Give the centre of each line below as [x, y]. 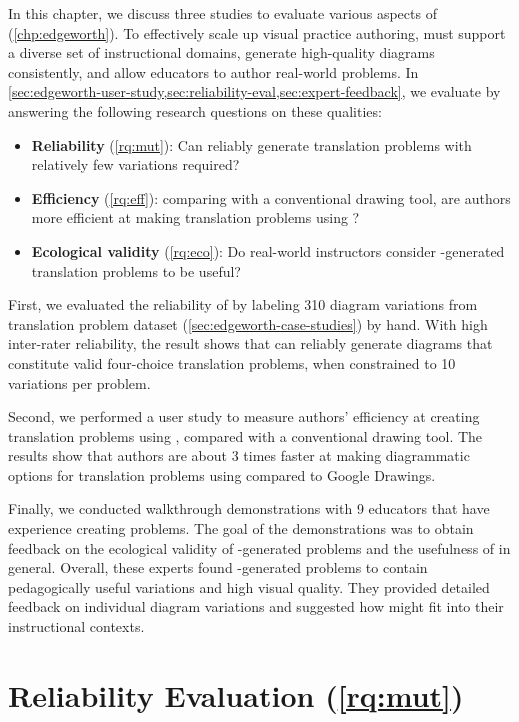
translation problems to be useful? [136, 270]
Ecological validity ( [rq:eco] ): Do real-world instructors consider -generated [268, 250]
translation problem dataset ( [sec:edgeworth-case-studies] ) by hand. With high [248, 323]
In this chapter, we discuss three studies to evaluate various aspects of [222, 13]
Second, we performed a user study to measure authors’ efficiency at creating [244, 416]
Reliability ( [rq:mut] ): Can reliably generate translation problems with [251, 144]
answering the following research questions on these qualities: [195, 110]
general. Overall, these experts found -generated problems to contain [218, 567]
